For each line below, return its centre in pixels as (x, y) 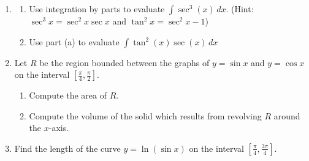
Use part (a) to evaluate (74, 41)
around (287, 115)
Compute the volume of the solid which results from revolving (145, 115)
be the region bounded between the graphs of (124, 62)
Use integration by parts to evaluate (97, 9)
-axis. (59, 128)
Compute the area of (68, 95)
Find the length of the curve (67, 148)
